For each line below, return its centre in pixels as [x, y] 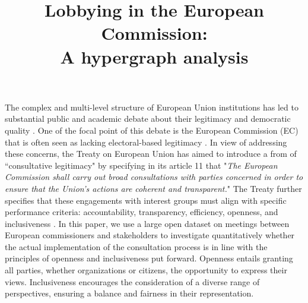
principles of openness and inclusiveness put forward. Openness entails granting [149, 258]
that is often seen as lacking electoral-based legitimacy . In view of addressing [146, 142]
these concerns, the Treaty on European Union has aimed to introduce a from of [151, 154]
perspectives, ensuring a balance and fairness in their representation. [129, 293]
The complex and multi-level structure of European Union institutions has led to [152, 107]
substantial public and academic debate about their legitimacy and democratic [148, 119]
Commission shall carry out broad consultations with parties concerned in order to [154, 177]
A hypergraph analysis [154, 56]
